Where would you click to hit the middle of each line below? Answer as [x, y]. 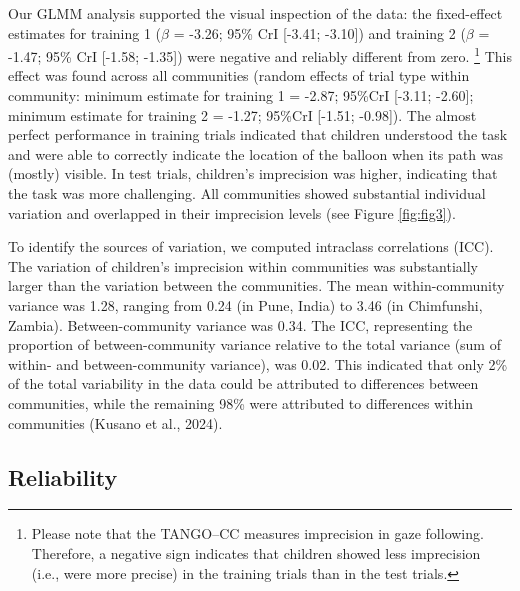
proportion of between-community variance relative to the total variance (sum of [254, 344]
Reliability [63, 476]
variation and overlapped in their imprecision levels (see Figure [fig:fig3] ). [232, 212]
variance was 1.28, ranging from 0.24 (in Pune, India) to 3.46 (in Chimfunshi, [245, 304]
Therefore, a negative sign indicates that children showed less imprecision [256, 552]
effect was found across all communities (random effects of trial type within [239, 75]
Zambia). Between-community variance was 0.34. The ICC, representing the [240, 324]
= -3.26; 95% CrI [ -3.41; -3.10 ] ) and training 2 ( [319, 32]
